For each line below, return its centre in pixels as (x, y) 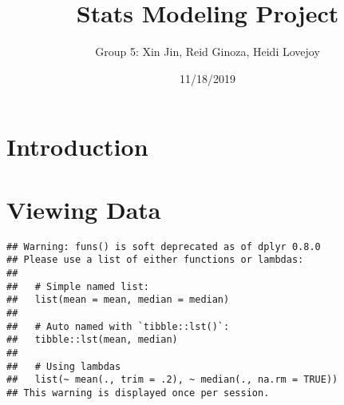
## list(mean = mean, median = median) (118, 300)
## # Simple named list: (78, 286)
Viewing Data (84, 209)
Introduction (77, 147)
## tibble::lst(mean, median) (92, 340)
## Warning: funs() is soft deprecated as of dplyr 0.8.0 (164, 246)
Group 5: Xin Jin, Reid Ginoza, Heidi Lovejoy (208, 52)
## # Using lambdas (64, 366)
